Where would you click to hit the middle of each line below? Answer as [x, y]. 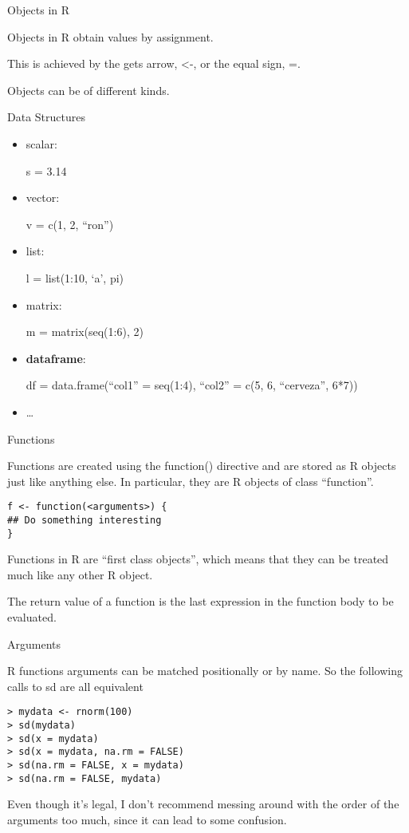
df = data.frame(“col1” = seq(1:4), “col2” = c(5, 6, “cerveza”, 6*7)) [192, 385]
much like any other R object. [80, 574]
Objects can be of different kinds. [88, 90]
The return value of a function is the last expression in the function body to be [201, 601]
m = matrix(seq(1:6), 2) [85, 332]
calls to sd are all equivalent [75, 686]
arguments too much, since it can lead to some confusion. [147, 819]
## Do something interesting [85, 520]
